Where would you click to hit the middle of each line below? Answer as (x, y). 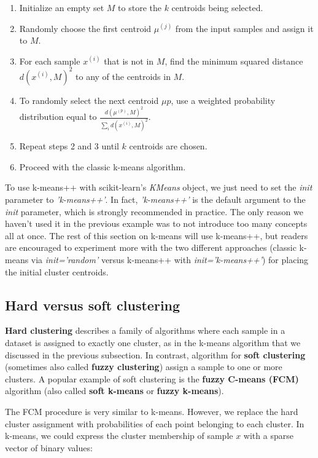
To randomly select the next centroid (89, 100)
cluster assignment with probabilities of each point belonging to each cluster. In (155, 423)
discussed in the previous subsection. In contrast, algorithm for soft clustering (155, 354)
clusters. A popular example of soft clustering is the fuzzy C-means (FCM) (152, 378)
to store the (140, 7)
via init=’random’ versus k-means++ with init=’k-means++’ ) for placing (170, 259)
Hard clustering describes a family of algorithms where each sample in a (145, 330)
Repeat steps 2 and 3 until (69, 146)
